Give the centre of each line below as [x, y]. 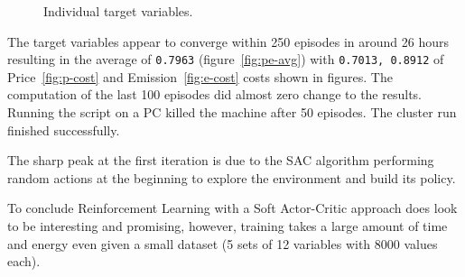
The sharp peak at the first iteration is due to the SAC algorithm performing [221, 160]
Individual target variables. [118, 11]
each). [24, 261]
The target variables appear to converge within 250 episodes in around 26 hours [228, 41]
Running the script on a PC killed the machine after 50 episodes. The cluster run [232, 112]
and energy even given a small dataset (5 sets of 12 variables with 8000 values [223, 243]
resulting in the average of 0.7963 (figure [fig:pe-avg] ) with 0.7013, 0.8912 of [226, 59]
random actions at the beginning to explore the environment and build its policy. [232, 177]
